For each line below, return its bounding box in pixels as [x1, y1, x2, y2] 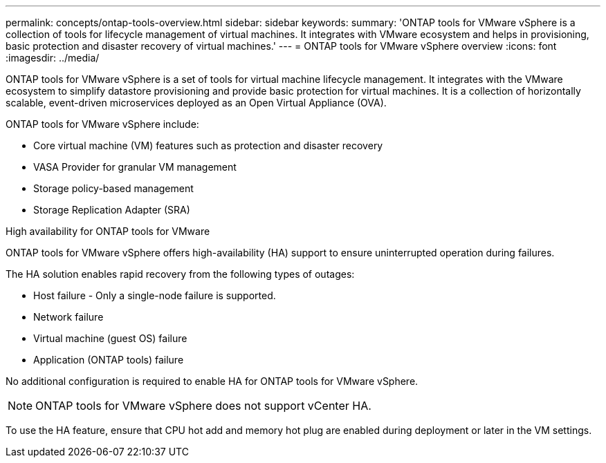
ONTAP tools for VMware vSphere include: [6, 118, 199, 130]
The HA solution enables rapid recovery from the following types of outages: [6, 268, 355, 280]
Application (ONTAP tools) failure [33, 354, 184, 366]
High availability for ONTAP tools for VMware [6, 225, 210, 237]
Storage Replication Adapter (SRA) [33, 204, 190, 216]
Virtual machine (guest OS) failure [33, 332, 187, 344]
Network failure [33, 311, 104, 323]
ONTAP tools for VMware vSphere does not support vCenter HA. [35, 399, 371, 413]
